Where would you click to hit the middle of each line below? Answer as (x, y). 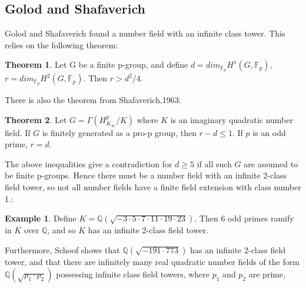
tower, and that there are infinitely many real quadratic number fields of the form (152, 261)
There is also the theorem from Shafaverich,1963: (93, 100)
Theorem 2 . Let (36, 119)
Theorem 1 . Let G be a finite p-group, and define (97, 64)
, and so (61, 230)
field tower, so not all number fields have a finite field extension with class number (153, 187)
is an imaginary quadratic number (232, 119)
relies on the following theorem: (61, 44)
